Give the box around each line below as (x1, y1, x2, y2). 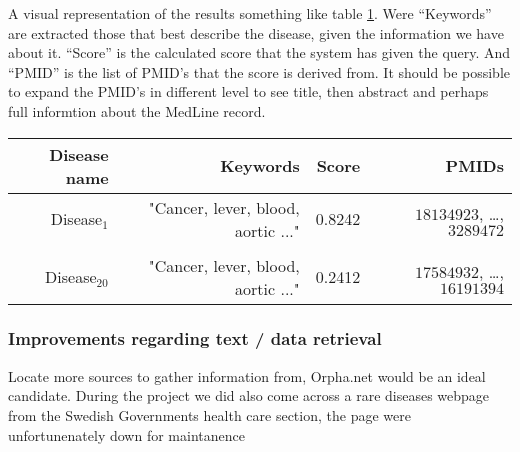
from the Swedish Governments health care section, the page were (8, 404, 411, 425)
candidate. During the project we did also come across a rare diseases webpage (8, 385, 490, 406)
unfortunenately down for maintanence (8, 424, 245, 445)
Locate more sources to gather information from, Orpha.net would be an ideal (8, 365, 486, 386)
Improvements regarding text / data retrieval (8, 326, 382, 351)
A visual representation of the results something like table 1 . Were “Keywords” (8, 3, 492, 23)
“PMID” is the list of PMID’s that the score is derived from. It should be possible (8, 61, 510, 82)
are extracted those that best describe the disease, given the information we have (8, 22, 504, 43)
